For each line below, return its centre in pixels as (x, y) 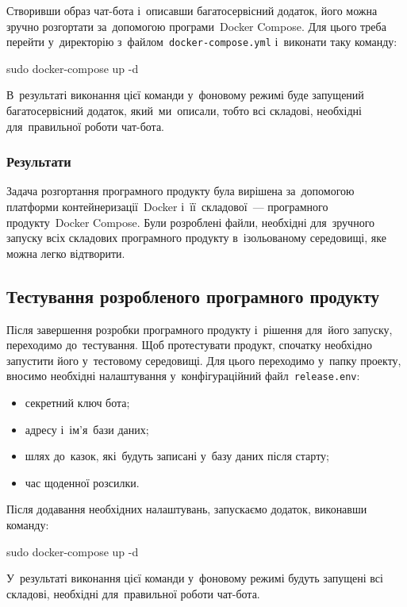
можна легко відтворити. (66, 253)
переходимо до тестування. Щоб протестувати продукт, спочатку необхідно (190, 345)
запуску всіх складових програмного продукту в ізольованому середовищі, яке (196, 238)
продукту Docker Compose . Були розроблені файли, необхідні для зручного (191, 222)
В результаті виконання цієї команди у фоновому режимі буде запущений (185, 95)
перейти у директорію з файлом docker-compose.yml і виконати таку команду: (202, 42)
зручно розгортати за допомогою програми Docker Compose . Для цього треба (196, 26)
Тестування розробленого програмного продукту (193, 296)
